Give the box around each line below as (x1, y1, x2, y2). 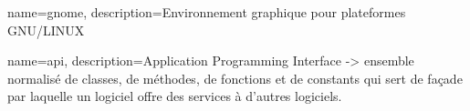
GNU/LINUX (7, 20, 85, 39)
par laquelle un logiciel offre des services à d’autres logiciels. (7, 86, 342, 106)
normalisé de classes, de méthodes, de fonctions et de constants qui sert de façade (7, 68, 463, 87)
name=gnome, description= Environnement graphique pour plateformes (7, 3, 406, 21)
